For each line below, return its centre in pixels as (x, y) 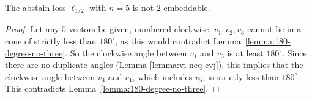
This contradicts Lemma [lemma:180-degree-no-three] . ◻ (112, 88)
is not (143, 7)
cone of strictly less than (51, 41)
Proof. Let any (32, 29)
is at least (245, 53)
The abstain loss (35, 7)
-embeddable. (185, 7)
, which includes (162, 76)
